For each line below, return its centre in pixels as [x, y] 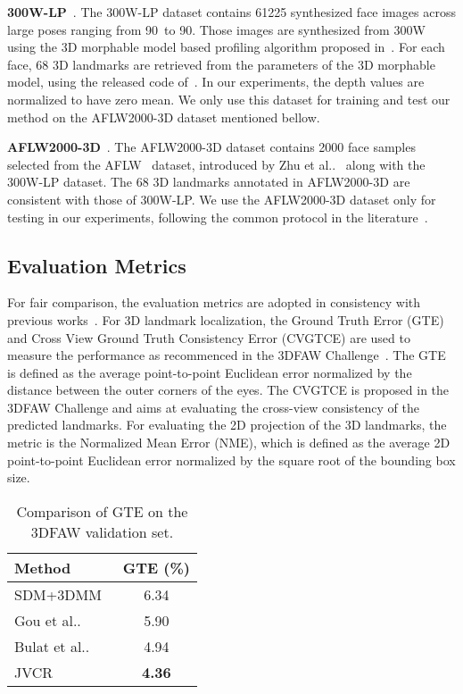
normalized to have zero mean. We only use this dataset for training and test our [229, 99]
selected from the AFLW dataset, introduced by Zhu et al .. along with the [216, 164]
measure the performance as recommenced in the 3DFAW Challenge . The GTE [227, 355]
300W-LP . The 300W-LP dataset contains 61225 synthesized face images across [231, 12]
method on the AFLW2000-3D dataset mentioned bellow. [164, 117]
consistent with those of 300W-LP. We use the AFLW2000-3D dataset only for [222, 199]
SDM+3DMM [58, 594]
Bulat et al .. [52, 646]
